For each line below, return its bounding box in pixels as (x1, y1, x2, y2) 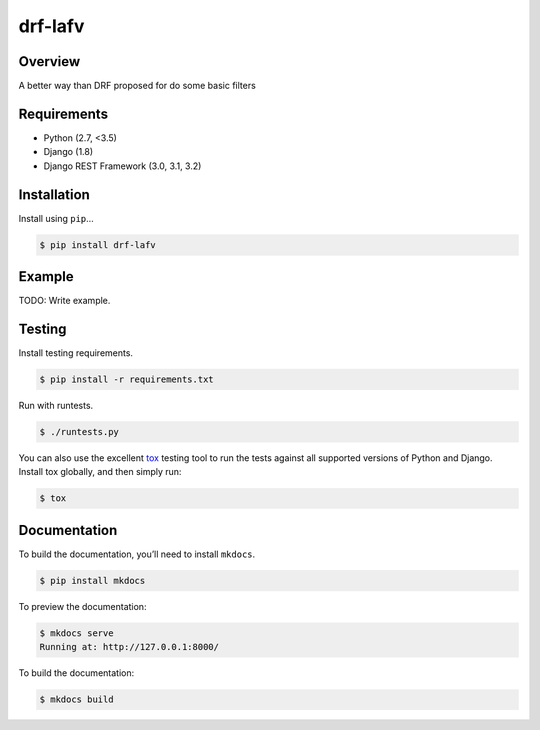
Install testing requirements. (18, 347, 134, 359)
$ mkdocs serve (39, 627, 114, 639)
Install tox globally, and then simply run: (18, 466, 182, 478)
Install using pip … (18, 212, 94, 224)
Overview (18, 53, 81, 70)
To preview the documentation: (18, 600, 147, 612)
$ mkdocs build (39, 694, 114, 705)
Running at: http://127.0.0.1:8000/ (39, 641, 220, 653)
